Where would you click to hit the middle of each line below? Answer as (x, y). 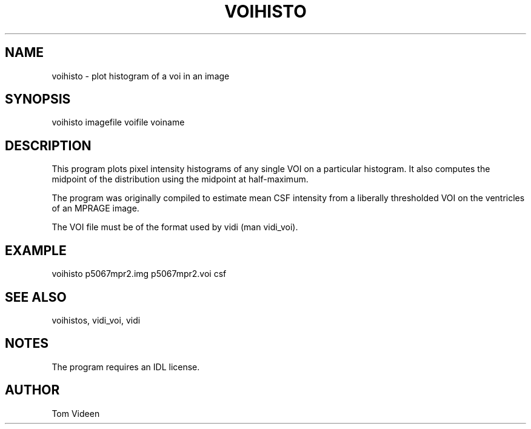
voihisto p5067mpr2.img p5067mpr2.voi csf (139, 274)
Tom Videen (76, 413)
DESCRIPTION (48, 145)
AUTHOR (32, 390)
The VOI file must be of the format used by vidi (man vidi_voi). (175, 227)
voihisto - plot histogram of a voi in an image (141, 76)
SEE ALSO (36, 297)
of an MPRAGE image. (95, 208)
